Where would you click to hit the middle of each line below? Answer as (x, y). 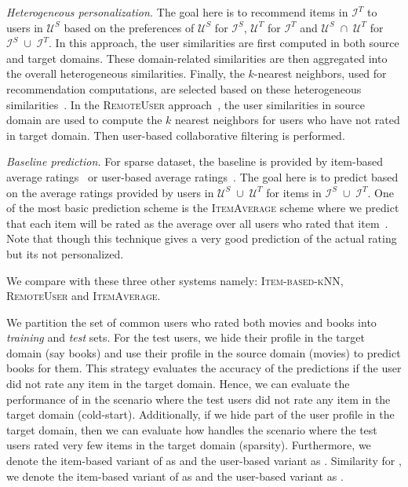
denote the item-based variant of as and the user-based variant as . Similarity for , (204, 461)
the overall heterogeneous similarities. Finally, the (126, 73)
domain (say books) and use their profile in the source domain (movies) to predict (204, 352)
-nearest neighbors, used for (320, 73)
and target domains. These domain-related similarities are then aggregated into (197, 58)
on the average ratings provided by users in (110, 192)
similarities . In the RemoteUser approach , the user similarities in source (186, 104)
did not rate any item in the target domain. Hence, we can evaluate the (178, 384)
